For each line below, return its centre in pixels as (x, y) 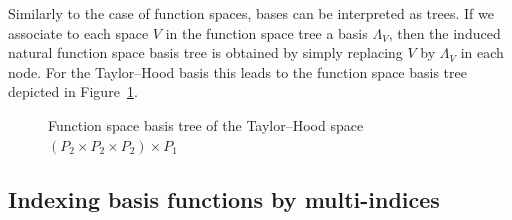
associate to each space (78, 32)
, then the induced (444, 32)
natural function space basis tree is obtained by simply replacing (205, 52)
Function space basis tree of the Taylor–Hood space (206, 124)
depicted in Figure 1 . (73, 91)
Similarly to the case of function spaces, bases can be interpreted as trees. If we (251, 13)
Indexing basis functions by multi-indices (224, 198)
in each (482, 52)
